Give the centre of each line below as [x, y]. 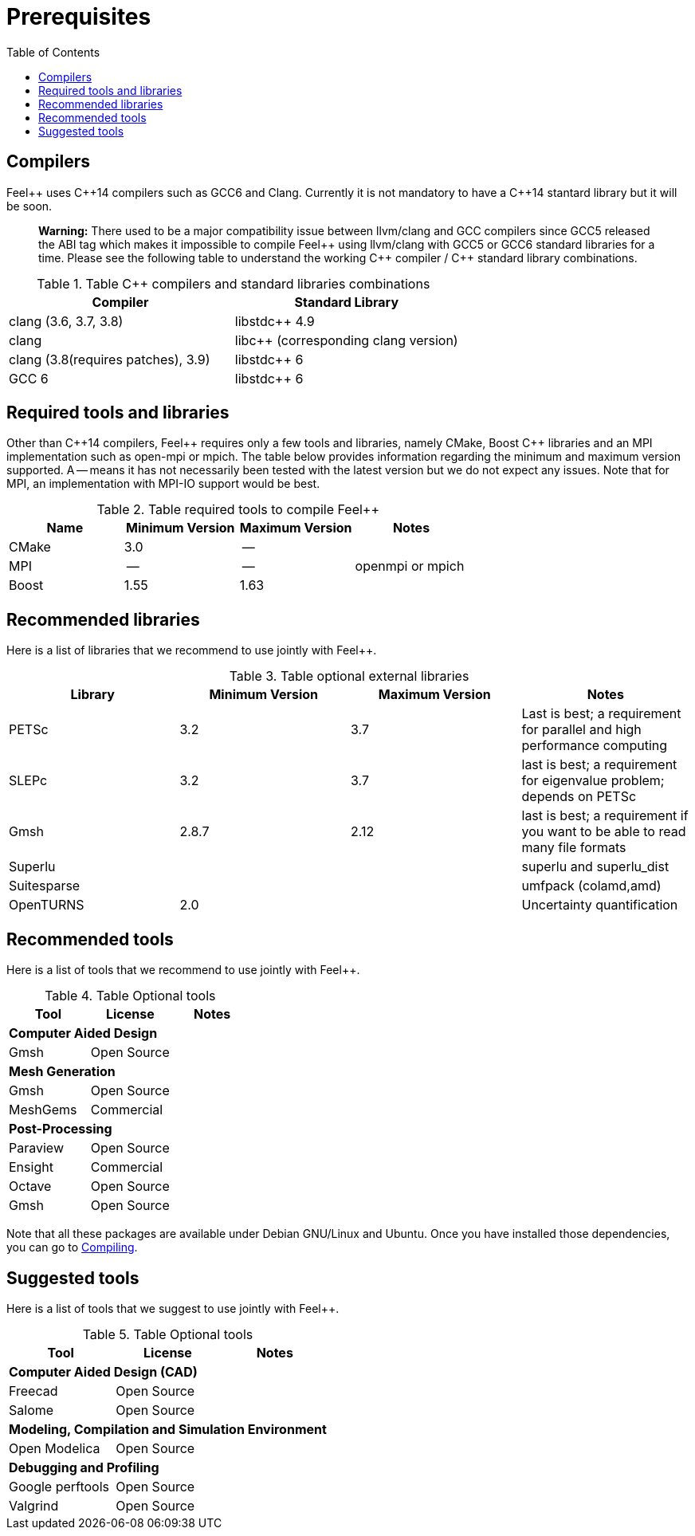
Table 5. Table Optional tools [168, 1334]
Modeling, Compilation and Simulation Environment [168, 1429]
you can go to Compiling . [72, 1247]
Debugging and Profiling [84, 1467]
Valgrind [34, 1505]
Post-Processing [61, 1129]
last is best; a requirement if [605, 816]
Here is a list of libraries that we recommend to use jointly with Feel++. [192, 650]
